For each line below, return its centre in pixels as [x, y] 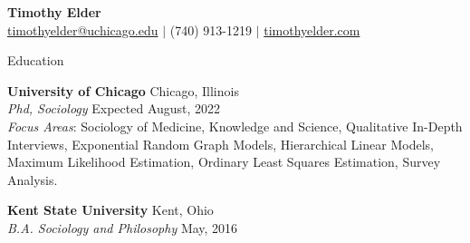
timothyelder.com [312, 29]
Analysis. [33, 179]
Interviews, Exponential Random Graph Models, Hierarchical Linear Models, [221, 144]
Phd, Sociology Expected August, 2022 [114, 108]
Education [36, 60]
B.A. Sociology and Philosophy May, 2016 [123, 227]
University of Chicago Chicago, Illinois [123, 90]
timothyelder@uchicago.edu [83, 29]
